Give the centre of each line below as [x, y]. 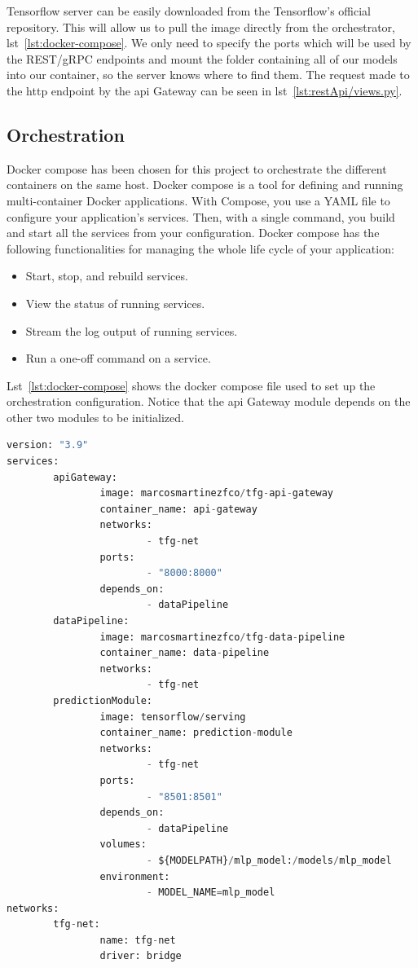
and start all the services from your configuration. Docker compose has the [193, 233]
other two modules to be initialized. [95, 417]
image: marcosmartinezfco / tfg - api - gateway [216, 493]
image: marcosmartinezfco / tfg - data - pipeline [222, 637]
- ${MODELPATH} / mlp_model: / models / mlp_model [269, 860]
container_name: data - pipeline [185, 653]
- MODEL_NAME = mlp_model [211, 893]
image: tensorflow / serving [173, 717]
